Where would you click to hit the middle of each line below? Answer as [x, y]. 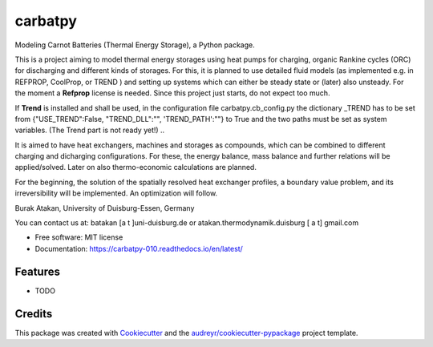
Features [37, 271]
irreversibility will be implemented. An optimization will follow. [116, 193]
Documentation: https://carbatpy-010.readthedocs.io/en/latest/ [139, 248]
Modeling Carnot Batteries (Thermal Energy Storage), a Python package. [135, 45]
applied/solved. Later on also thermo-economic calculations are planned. [136, 167]
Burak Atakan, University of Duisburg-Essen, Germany [105, 208]
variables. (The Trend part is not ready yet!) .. [90, 130]
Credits [34, 314]
